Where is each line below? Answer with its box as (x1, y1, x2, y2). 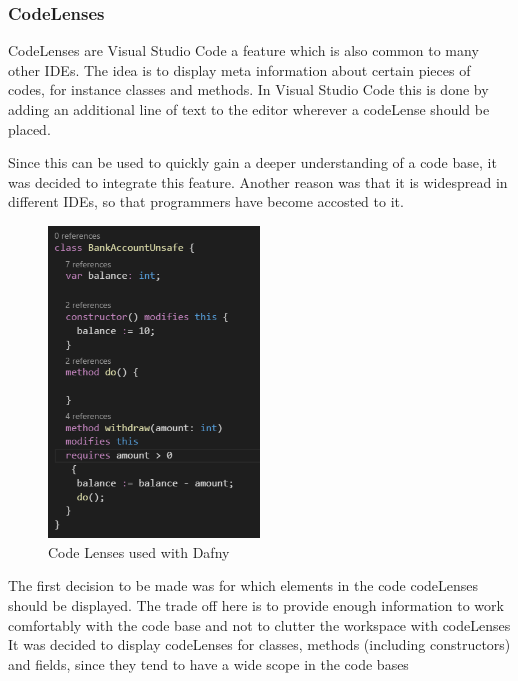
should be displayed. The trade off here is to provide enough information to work (8, 594, 504, 615)
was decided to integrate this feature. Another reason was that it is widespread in (8, 171, 508, 192)
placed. (8, 118, 51, 139)
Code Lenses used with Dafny (48, 541, 230, 562)
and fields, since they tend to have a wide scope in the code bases (8, 653, 409, 674)
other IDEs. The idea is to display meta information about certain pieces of (8, 59, 471, 80)
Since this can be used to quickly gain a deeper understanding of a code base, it (8, 152, 497, 173)
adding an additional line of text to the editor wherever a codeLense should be (8, 99, 490, 119)
